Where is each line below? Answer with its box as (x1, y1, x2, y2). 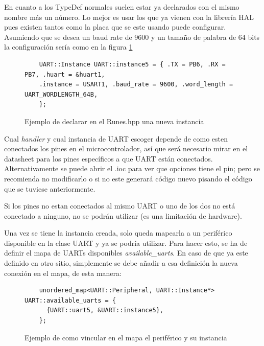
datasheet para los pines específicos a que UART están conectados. (4, 153, 213, 164)
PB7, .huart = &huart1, (25, 71, 105, 78)
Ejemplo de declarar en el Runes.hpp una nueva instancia (25, 116, 204, 126)
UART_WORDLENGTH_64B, (25, 90, 98, 98)
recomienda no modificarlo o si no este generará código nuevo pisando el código (4, 173, 252, 183)
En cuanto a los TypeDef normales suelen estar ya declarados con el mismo (4, 2, 239, 12)
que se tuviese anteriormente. (4, 183, 95, 194)
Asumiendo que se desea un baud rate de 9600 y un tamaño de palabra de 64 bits (4, 31, 260, 42)
